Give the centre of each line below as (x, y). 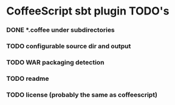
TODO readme (28, 78)
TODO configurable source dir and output (69, 46)
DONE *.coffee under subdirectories (61, 30)
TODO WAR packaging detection (55, 62)
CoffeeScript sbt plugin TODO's (88, 11)
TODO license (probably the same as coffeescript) (82, 95)
